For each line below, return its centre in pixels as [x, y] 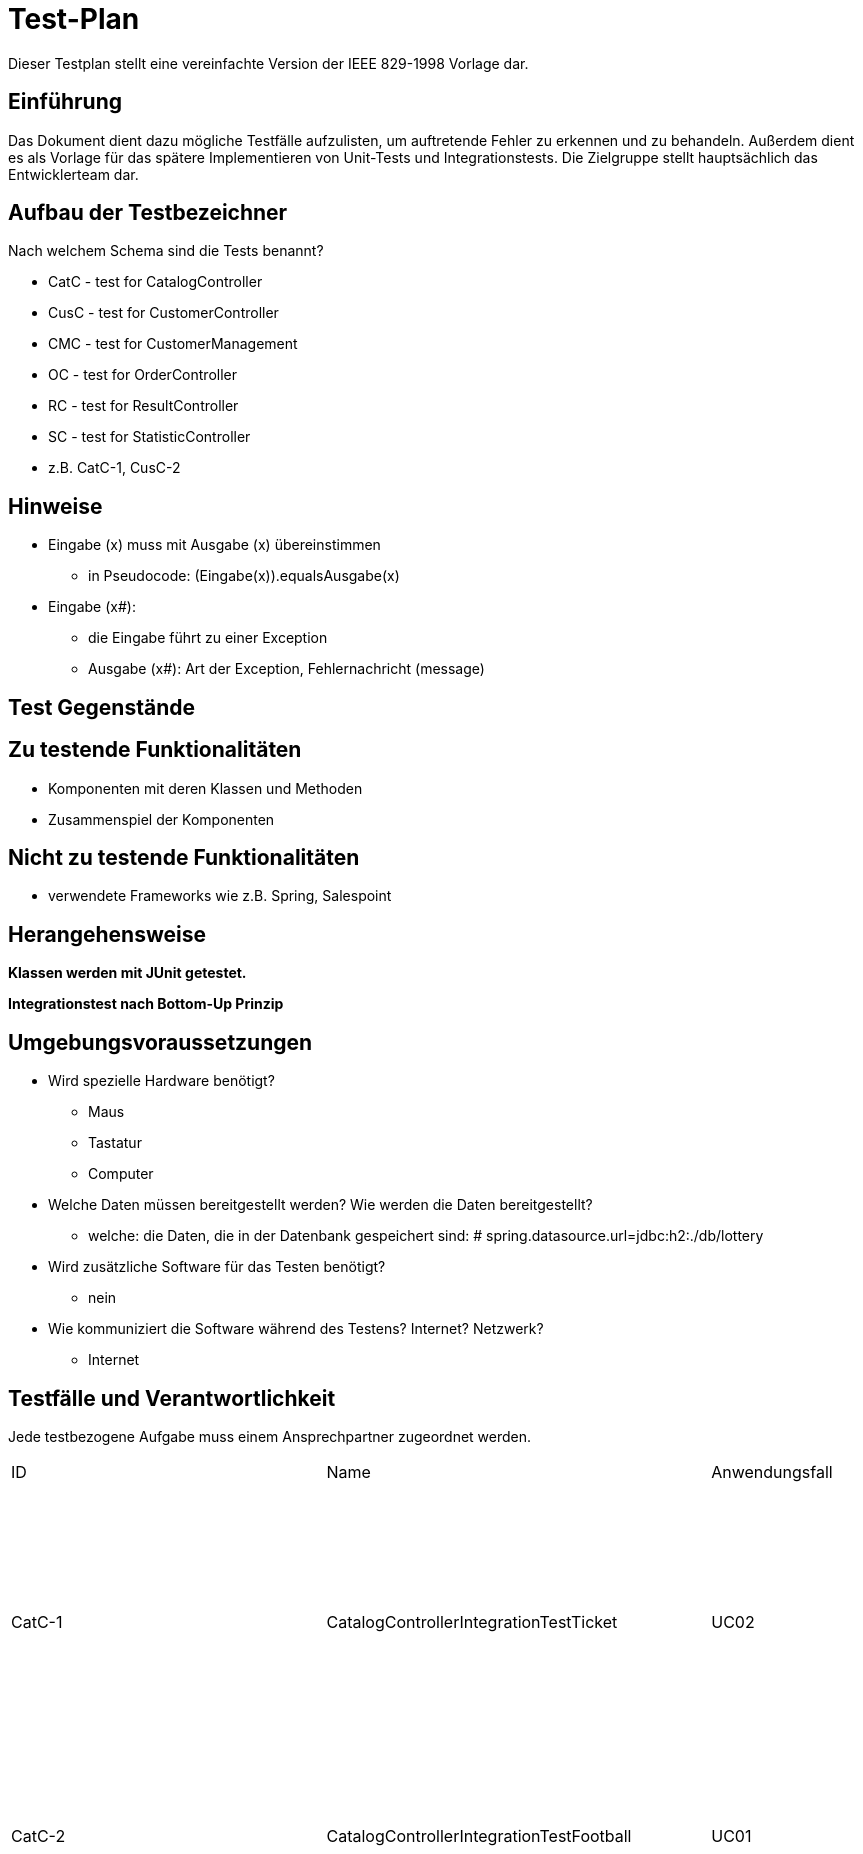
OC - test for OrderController [142, 375]
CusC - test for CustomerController [163, 313]
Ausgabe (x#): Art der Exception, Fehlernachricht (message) [286, 669]
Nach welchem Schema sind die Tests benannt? [166, 251]
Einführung [65, 102]
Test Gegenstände [102, 707]
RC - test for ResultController [143, 406]
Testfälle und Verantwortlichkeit [172, 1398]
